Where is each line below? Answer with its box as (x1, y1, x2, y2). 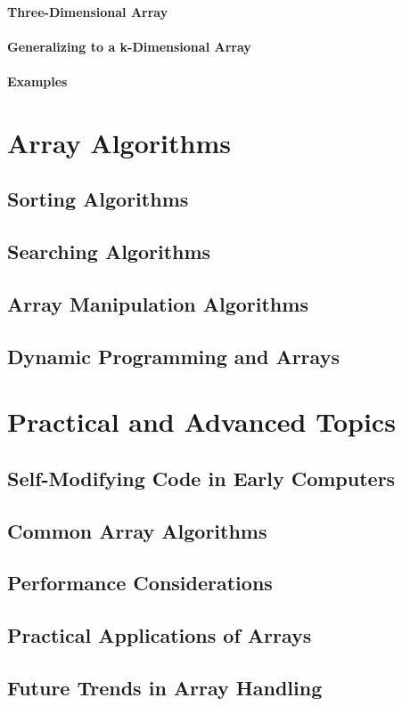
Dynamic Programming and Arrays (7, 342, 340, 369)
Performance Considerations (7, 569, 273, 596)
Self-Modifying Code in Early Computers (7, 464, 396, 491)
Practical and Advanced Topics (7, 403, 396, 440)
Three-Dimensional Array (7, 2, 168, 20)
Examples (7, 71, 68, 90)
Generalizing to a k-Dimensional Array (7, 37, 251, 55)
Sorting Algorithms (7, 185, 189, 213)
